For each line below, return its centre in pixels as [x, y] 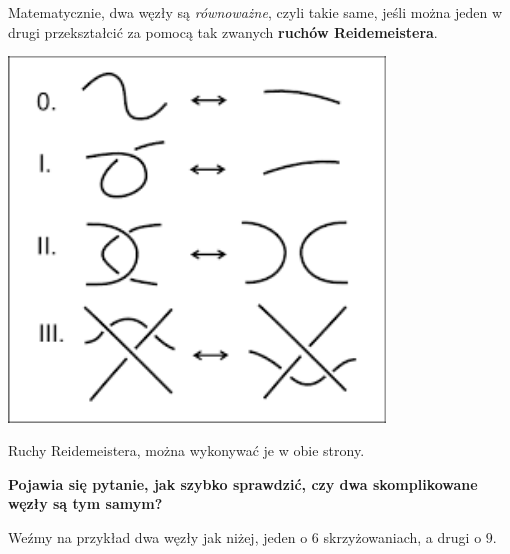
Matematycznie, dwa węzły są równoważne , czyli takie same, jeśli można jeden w [255, 12]
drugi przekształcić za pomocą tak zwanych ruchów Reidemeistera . [223, 31]
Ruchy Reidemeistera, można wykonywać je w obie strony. [186, 450]
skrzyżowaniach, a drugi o [402, 536]
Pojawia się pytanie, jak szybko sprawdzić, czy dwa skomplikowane [243, 483]
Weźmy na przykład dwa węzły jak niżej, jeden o [158, 536]
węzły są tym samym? [85, 503]
